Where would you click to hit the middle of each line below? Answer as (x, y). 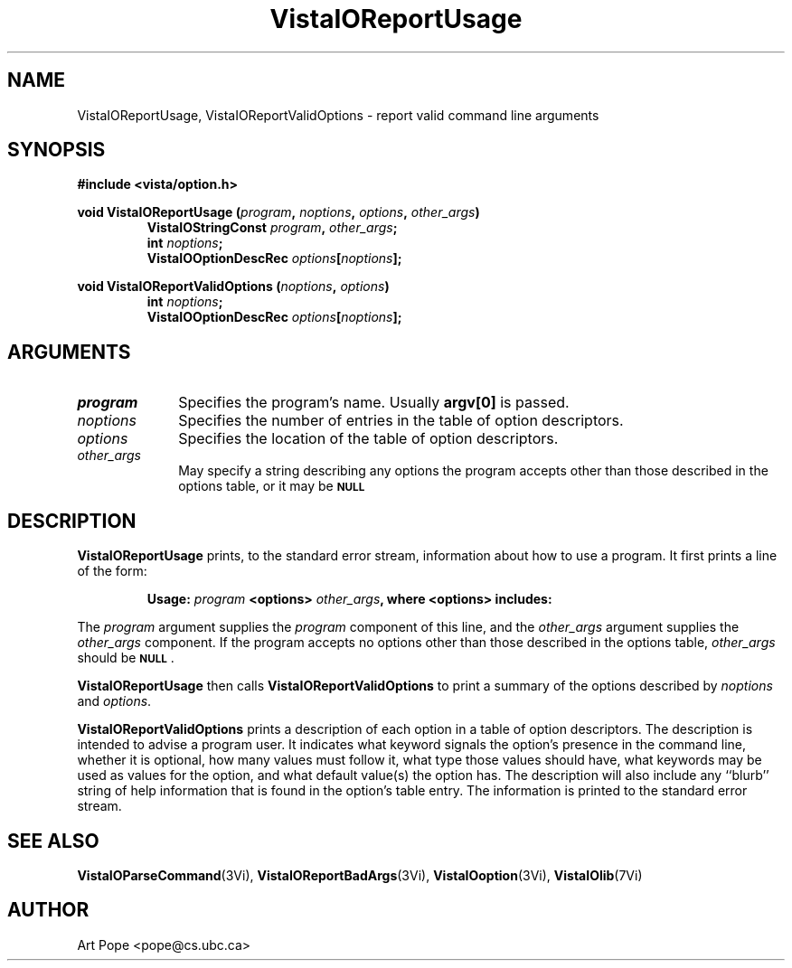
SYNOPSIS (57, 150)
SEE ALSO (53, 841)
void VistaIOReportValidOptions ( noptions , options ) (233, 287)
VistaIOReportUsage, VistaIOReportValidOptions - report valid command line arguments (338, 115)
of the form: (112, 571)
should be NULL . (126, 658)
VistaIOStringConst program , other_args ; (272, 228)
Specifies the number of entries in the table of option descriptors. (401, 421)
